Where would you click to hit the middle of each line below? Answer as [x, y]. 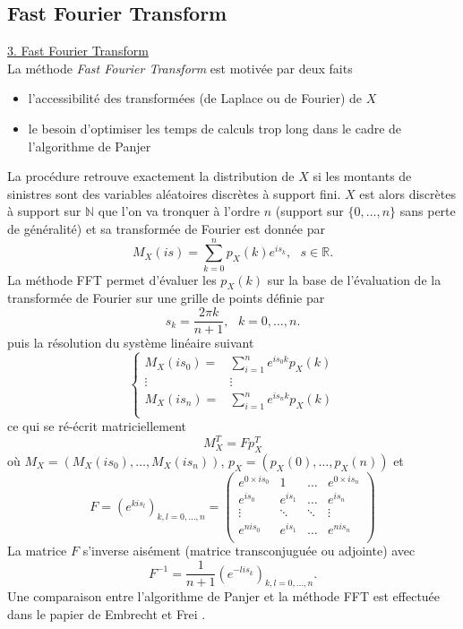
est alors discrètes [407, 193]
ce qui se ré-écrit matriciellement [97, 426]
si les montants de [362, 176]
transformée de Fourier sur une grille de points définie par [166, 298]
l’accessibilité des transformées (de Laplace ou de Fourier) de [195, 98]
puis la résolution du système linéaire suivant [131, 343]
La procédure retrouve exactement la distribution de [151, 176]
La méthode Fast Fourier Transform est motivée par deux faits [180, 68]
